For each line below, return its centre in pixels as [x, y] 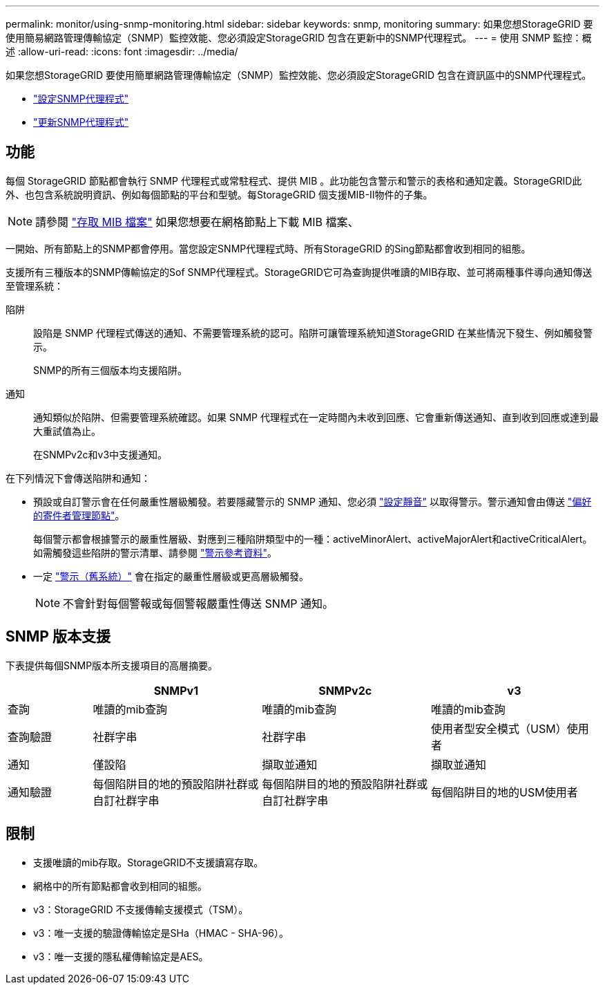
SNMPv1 [176, 690]
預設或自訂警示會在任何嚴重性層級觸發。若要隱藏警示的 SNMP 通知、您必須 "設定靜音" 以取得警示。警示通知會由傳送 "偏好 [313, 501]
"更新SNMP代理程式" [81, 122]
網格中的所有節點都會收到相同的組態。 [120, 886]
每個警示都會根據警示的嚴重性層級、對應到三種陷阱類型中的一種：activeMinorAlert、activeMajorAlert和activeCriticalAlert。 [313, 539]
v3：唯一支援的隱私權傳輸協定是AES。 [121, 956]
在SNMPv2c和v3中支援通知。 [100, 454]
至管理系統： [35, 286]
